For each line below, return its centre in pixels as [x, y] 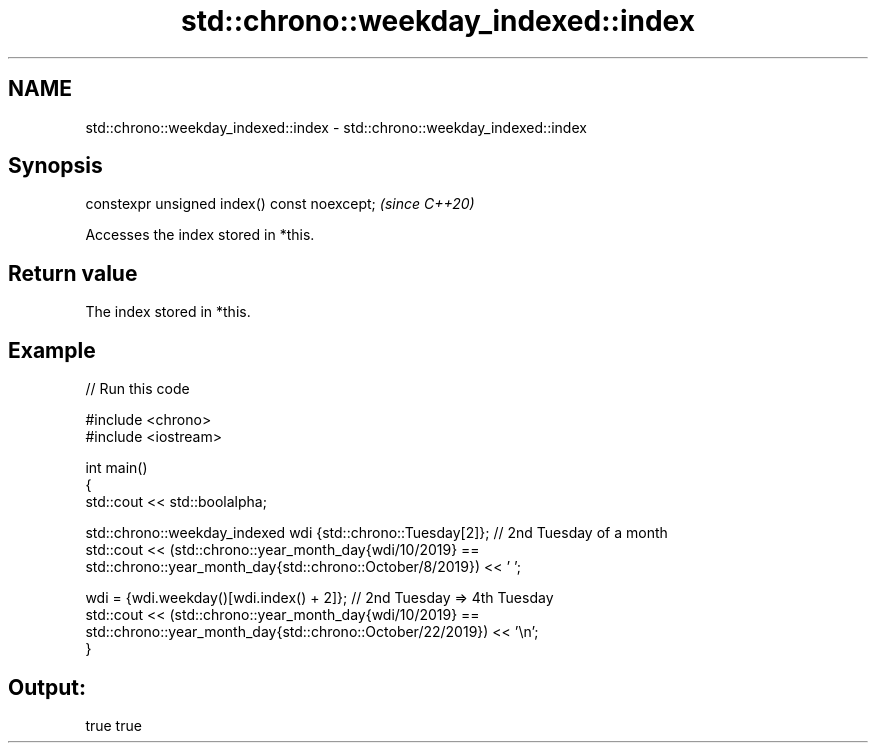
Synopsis [55, 166]
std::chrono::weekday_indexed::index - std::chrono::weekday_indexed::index [336, 127]
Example [52, 350]
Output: [47, 687]
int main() [116, 468]
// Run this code [137, 389]
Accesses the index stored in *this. [200, 235]
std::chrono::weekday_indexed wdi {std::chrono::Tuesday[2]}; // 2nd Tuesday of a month [376, 533]
